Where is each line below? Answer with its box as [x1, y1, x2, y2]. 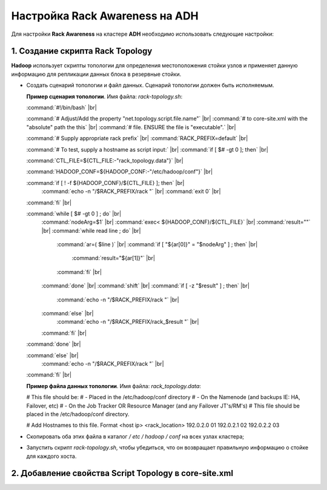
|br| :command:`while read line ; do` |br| [41, 227, 141, 234]
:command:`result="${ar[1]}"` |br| [71, 255, 156, 262]
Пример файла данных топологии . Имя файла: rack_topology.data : [26, 382, 201, 389]
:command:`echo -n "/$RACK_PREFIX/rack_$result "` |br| [56, 318, 199, 326]
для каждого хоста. [26, 452, 77, 460]
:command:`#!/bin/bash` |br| [26, 104, 97, 112]
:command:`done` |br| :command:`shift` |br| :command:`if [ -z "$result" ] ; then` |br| [41, 282, 249, 289]
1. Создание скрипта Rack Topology [11, 46, 153, 56]
